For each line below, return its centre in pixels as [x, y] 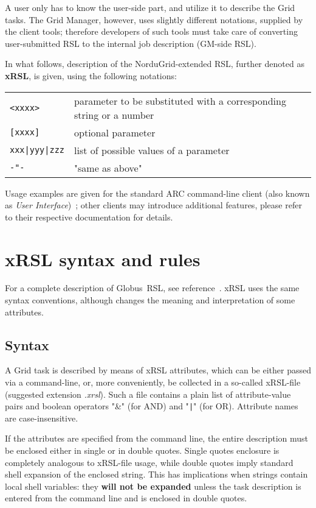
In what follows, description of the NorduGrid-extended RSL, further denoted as [155, 64]
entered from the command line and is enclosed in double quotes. [126, 498]
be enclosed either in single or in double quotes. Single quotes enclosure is [142, 450]
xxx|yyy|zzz [37, 150]
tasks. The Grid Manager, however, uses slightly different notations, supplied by [154, 19]
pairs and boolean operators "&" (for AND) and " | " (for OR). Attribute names [152, 406]
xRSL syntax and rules [103, 259]
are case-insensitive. [42, 418]
